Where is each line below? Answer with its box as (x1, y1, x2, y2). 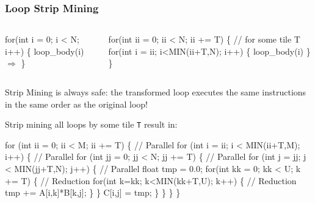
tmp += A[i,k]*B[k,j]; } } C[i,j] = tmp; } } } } (5, 186, 181, 199)
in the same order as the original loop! (5, 97, 148, 110)
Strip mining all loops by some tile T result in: (5, 118, 178, 131)
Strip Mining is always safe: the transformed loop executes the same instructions (5, 86, 306, 98)
